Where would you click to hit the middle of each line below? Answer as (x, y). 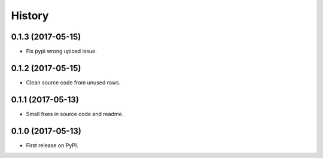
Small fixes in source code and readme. (75, 114)
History (30, 16)
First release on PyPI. (52, 145)
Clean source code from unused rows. (73, 82)
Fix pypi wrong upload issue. (61, 51)
